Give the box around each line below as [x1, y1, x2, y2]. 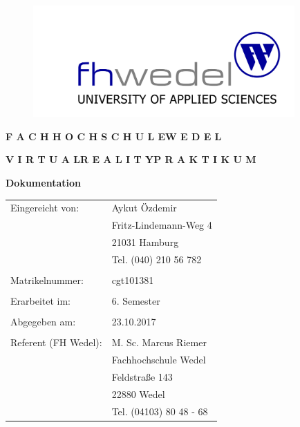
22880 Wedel [111, 386, 165, 401]
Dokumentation [6, 175, 81, 190]
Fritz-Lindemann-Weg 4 [111, 218, 212, 232]
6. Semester [111, 294, 160, 308]
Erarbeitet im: [10, 294, 71, 308]
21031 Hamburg [111, 235, 179, 249]
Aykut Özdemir [111, 200, 177, 215]
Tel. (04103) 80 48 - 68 [111, 404, 208, 418]
